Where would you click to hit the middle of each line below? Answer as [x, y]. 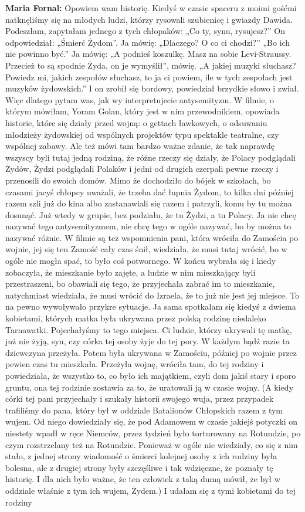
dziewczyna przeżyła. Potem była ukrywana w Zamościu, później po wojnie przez [151, 352]
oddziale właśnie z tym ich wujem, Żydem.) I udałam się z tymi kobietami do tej [150, 490]
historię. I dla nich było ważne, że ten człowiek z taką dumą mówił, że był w [143, 479]
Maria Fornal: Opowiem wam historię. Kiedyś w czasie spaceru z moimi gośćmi [151, 8]
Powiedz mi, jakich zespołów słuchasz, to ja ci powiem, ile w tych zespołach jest [149, 77]
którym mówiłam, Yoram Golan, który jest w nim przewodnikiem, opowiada [143, 111]
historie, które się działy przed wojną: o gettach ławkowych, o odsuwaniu [136, 122]
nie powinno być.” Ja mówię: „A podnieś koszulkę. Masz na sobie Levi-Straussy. [148, 54]
